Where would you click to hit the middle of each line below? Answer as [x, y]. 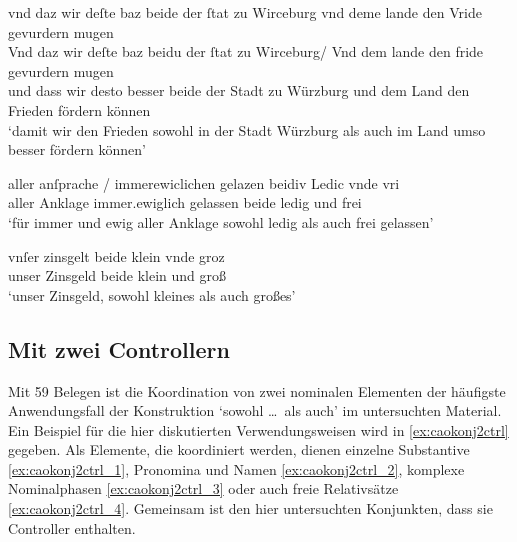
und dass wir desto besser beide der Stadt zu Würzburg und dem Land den [239, 90]
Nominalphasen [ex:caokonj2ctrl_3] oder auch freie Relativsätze [203, 488]
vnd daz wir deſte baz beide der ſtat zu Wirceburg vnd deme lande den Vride [245, 12]
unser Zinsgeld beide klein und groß [117, 275]
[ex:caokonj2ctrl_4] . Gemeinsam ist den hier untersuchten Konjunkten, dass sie [250, 508]
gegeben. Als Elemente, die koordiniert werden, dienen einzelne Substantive [239, 449]
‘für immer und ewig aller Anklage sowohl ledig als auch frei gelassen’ [221, 221]
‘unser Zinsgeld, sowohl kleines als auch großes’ [152, 294]
